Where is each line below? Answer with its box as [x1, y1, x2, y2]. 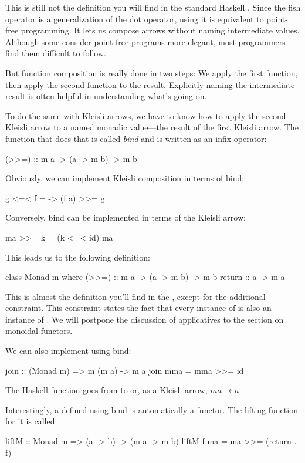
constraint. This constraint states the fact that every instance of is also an [5, 302, 272, 314]
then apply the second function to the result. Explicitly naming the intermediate [5, 78, 295, 90]
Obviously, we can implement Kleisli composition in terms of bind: [5, 172, 245, 184]
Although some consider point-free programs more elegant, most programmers [5, 35, 286, 48]
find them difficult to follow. [5, 47, 106, 59]
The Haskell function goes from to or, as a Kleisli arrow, [5, 384, 208, 396]
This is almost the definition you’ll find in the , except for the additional [5, 290, 266, 302]
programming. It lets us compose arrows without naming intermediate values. [21, 24, 300, 36]
